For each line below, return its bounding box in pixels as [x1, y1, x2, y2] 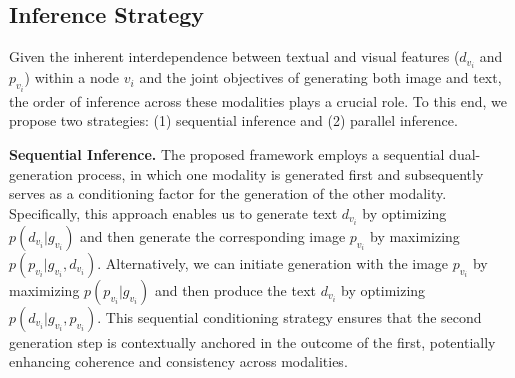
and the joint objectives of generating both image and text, [139, 67, 502, 88]
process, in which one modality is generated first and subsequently [77, 163, 484, 184]
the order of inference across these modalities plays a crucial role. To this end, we [9, 90, 508, 111]
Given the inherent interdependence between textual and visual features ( [9, 46, 460, 67]
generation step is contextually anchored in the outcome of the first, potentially [9, 331, 496, 352]
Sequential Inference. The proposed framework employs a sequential [9, 143, 445, 164]
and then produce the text [154, 279, 316, 300]
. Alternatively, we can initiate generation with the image [97, 252, 449, 273]
